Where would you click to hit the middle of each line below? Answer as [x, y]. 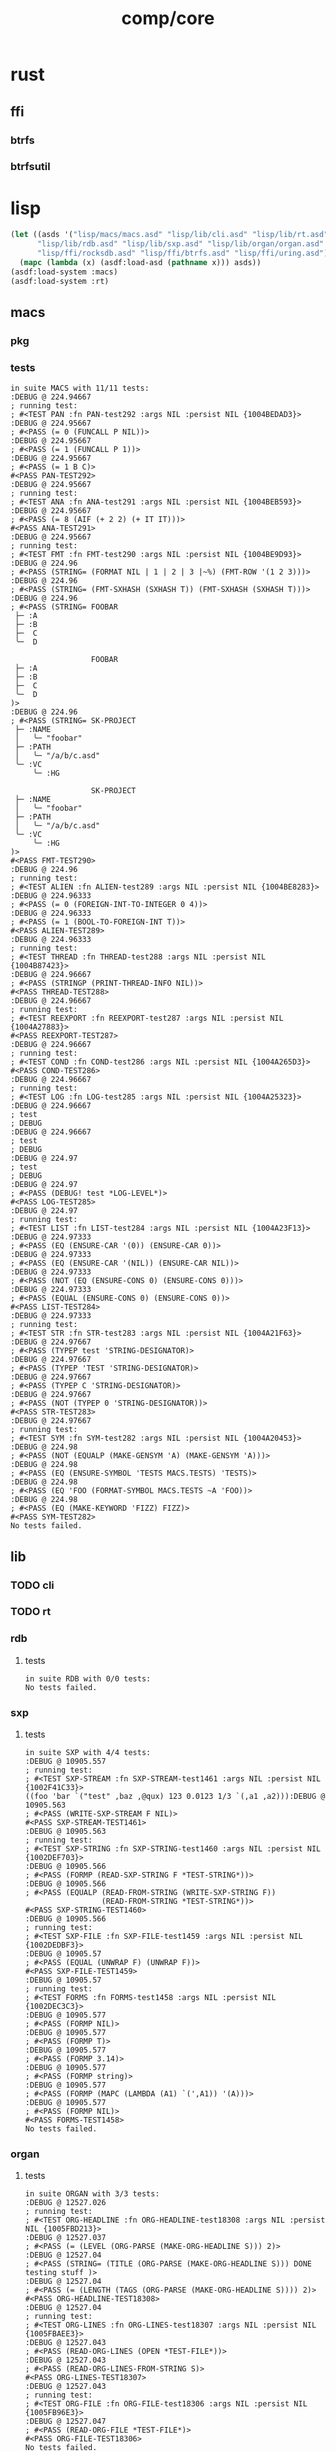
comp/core [168, 18]
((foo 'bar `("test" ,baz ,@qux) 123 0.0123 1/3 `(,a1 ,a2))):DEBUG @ [175, 1797]
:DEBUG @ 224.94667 [51, 397]
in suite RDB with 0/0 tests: [88, 1678]
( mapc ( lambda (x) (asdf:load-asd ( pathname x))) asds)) [140, 262]
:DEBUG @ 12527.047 [65, 2422]
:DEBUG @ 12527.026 [65, 2203]
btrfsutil [30, 167]
